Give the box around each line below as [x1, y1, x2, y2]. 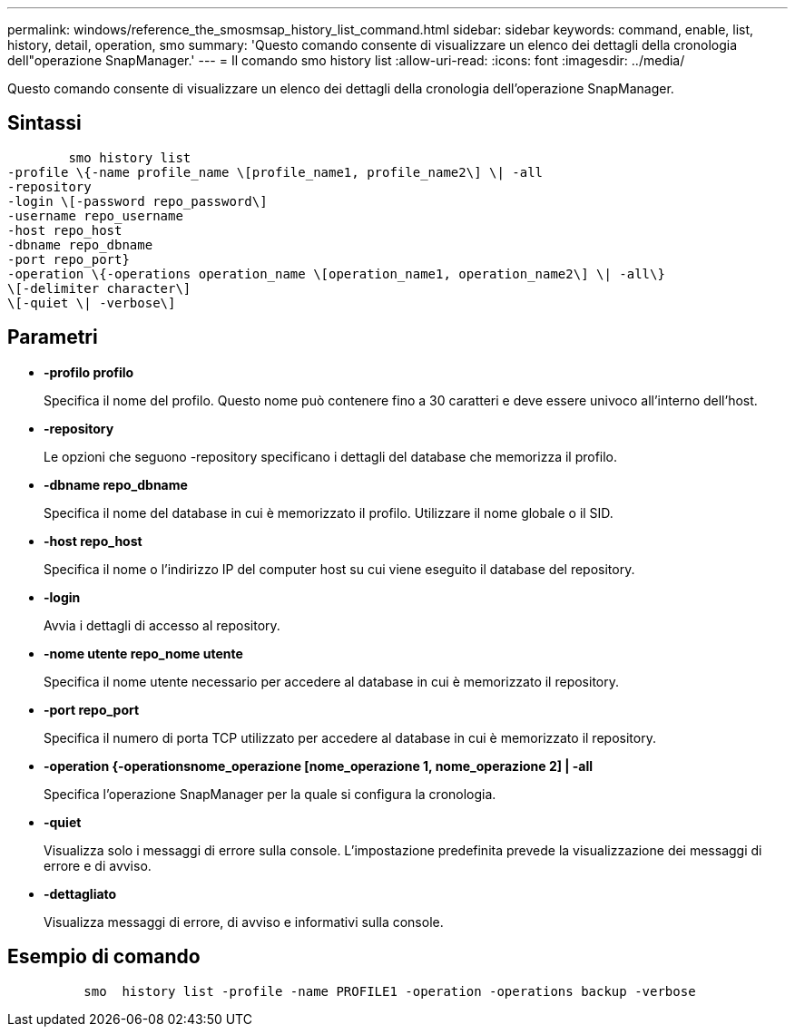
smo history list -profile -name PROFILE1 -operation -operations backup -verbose [83, 983, 696, 999]
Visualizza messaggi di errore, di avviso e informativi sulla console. [44, 913, 444, 930]
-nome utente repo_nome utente [44, 645, 243, 661]
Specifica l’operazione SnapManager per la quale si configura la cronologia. [44, 785, 496, 802]
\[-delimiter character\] [7, 280, 191, 296]
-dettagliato [44, 885, 117, 902]
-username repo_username [7, 208, 183, 223]
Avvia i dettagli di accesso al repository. [44, 617, 280, 633]
